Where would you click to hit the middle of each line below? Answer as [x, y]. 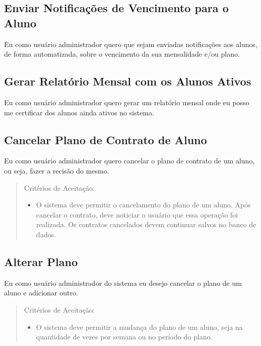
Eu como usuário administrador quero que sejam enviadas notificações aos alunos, [131, 44]
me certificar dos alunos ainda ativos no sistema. [79, 112]
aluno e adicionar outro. [41, 293]
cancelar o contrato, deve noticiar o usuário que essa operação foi [137, 214]
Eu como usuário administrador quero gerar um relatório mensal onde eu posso [127, 102]
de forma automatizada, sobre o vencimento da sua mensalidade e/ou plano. [122, 54]
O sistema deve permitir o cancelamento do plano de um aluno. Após [143, 205]
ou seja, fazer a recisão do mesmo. [57, 170]
